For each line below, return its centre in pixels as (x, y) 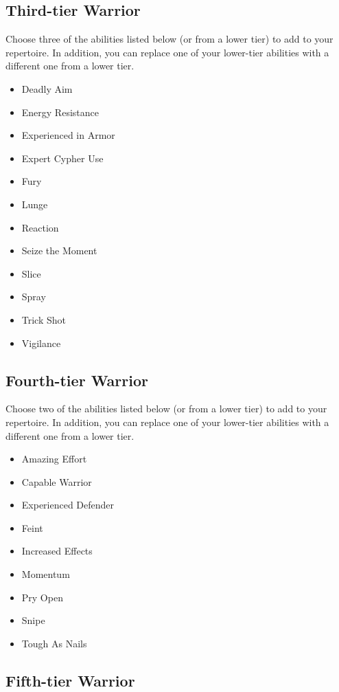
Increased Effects (57, 551)
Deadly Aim (47, 88)
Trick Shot (44, 319)
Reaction (40, 227)
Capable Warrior (57, 481)
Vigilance (41, 343)
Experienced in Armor (68, 135)
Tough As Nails (54, 643)
